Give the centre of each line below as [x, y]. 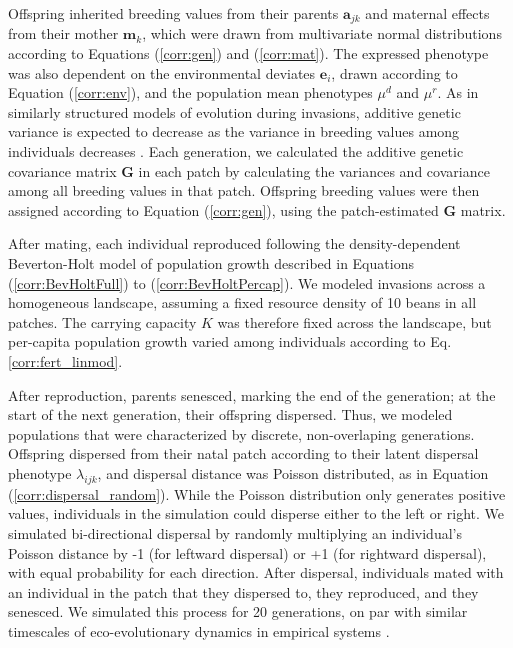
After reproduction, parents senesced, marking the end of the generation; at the [252, 394]
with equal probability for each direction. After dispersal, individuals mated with [256, 572]
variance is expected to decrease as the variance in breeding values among [234, 131]
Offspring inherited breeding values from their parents [173, 13]
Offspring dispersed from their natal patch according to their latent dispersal [243, 453]
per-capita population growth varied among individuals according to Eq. [230, 341]
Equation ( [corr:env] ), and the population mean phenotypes [190, 92]
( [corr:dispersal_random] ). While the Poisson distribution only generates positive [257, 493]
